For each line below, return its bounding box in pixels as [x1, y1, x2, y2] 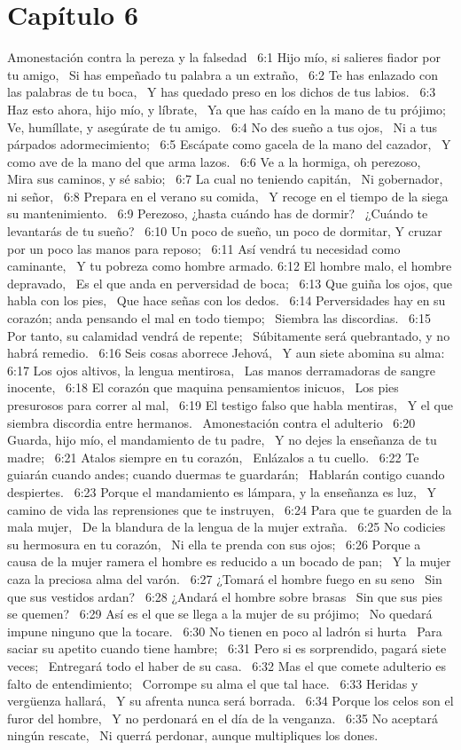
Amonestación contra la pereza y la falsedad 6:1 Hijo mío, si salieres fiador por [7, 48, 441, 67]
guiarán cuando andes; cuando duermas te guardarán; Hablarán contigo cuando [7, 465, 445, 484]
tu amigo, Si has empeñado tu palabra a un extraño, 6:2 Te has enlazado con [7, 65, 438, 83]
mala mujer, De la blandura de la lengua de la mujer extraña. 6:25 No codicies [7, 517, 446, 536]
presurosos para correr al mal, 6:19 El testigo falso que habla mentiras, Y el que [7, 396, 453, 414]
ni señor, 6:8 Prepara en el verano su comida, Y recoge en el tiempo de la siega [7, 186, 449, 205]
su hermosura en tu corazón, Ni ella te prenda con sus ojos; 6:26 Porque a [7, 534, 421, 553]
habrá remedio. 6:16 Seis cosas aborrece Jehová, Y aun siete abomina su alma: [7, 343, 445, 362]
